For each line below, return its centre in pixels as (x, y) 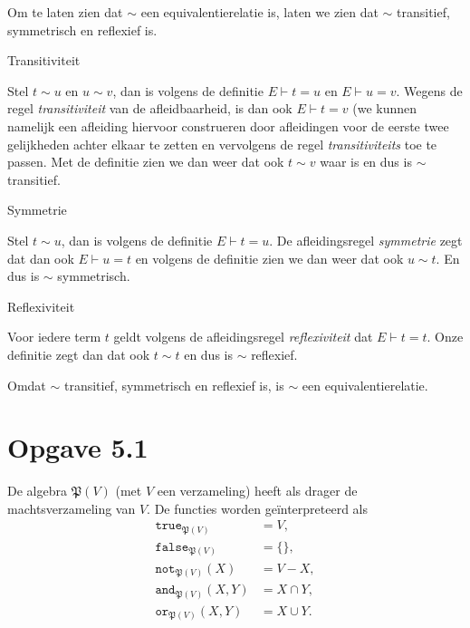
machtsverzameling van (72, 508)
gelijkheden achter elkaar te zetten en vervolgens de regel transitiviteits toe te (222, 144)
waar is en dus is (366, 162)
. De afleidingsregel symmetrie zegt (366, 240)
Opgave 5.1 (78, 447)
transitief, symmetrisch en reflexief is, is (174, 385)
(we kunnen (385, 108)
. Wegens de (429, 90)
